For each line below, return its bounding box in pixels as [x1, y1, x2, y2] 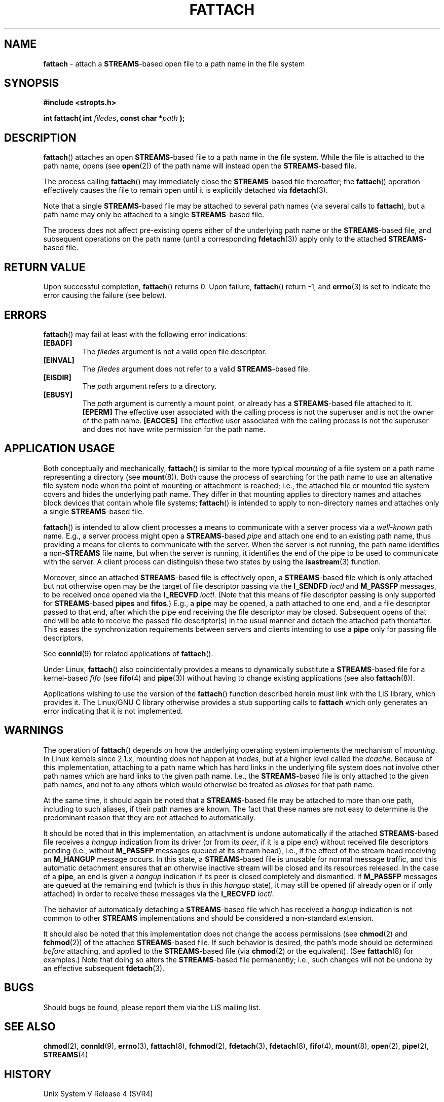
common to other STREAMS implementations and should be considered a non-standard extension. [43, 913, 374, 922]
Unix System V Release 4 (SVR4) [43, 1089, 153, 1098]
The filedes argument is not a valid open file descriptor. [82, 347, 267, 356]
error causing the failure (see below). [43, 291, 167, 300]
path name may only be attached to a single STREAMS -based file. [43, 210, 265, 219]
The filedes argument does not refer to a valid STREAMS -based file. [82, 364, 310, 373]
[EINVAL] [43, 355, 75, 364]
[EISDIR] [43, 373, 71, 382]
